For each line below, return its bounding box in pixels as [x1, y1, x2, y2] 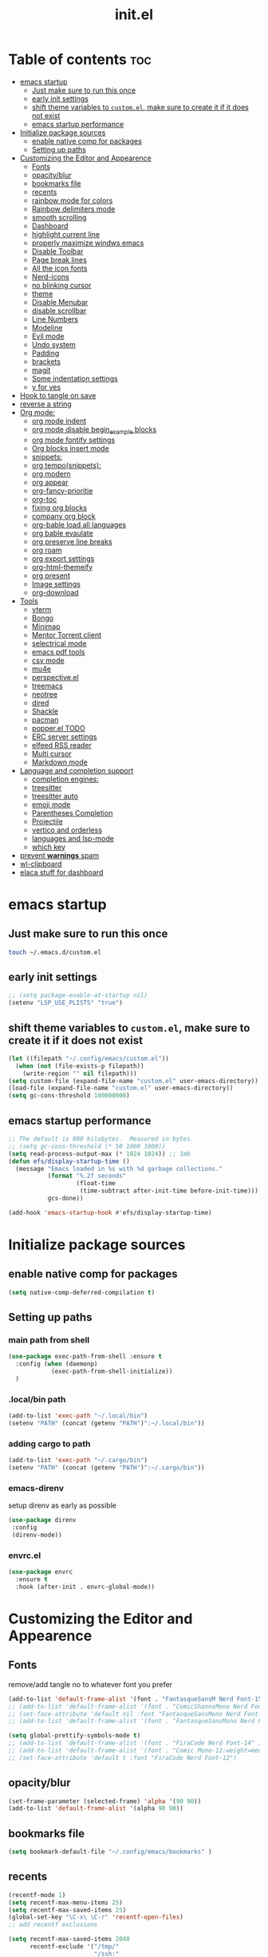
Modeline [31, 322, 63, 332]
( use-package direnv [8, 1516, 77, 1524]
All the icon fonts [31, 263, 88, 273]
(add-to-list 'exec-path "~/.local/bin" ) [8, 1412, 148, 1420]
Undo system [31, 339, 76, 349]
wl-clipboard [19, 859, 62, 868]
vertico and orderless [31, 824, 102, 835]
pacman [31, 714, 59, 724]
